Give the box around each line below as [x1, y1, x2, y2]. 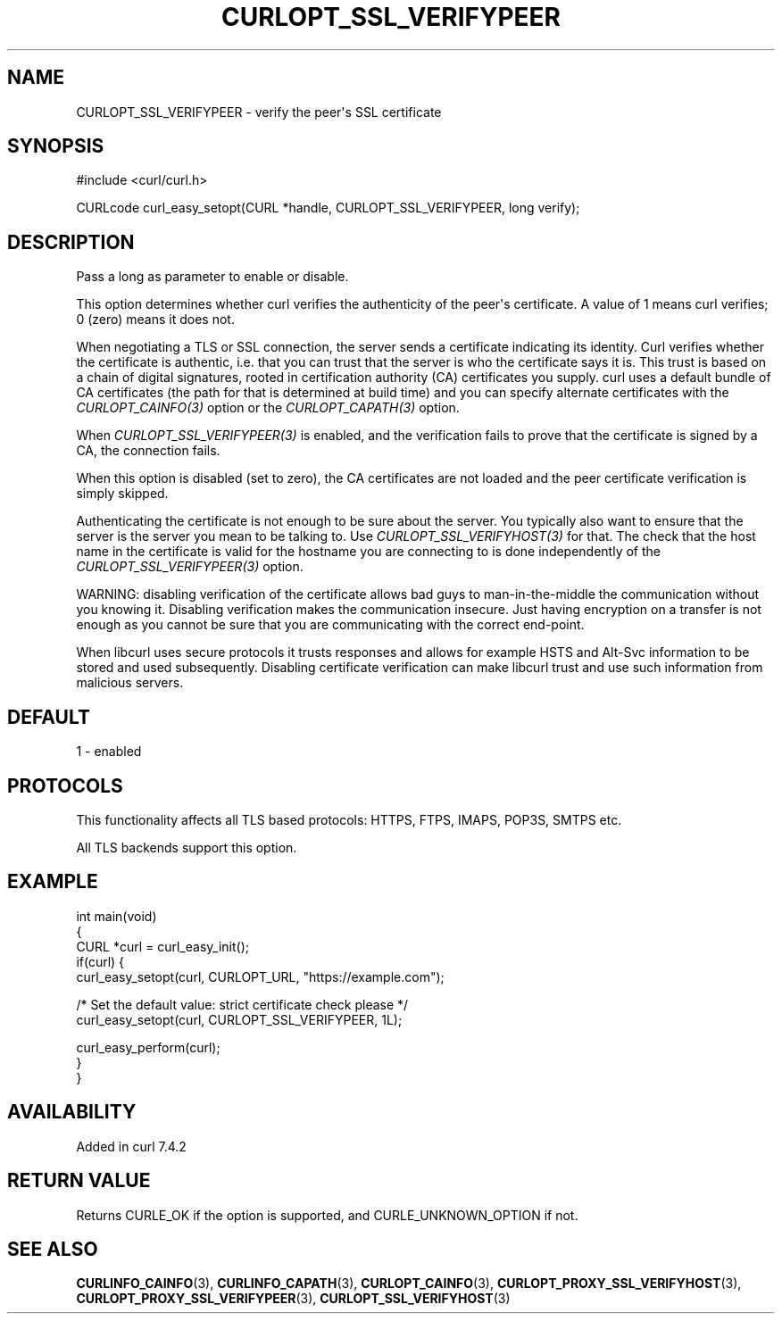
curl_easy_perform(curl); [76, 1039, 220, 1055]
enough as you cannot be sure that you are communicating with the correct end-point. [76, 617, 585, 633]
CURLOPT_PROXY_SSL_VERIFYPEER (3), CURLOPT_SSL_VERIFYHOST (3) [76, 1291, 511, 1307]
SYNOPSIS [7, 135, 104, 158]
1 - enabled [76, 744, 142, 760]
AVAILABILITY [7, 1101, 137, 1124]
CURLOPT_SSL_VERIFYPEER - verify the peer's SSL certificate [76, 104, 442, 120]
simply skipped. [76, 486, 169, 502]
